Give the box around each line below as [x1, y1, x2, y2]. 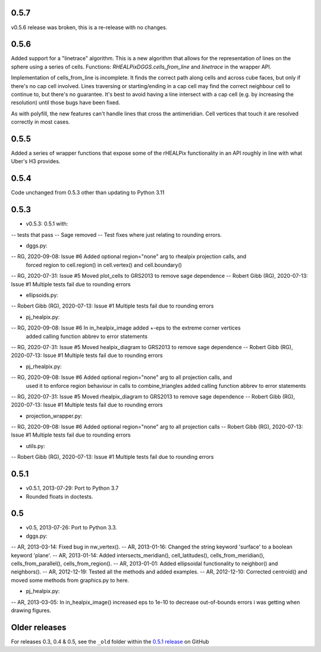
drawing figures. [11, 607, 52, 614]
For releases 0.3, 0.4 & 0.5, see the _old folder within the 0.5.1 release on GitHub [11, 638, 209, 645]
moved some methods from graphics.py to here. [11, 576, 130, 584]
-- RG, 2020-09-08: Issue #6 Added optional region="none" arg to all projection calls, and [11, 374, 232, 381]
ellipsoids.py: [26, 291, 59, 299]
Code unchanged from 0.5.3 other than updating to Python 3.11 [11, 189, 165, 196]
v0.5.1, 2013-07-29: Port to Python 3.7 [26, 485, 119, 492]
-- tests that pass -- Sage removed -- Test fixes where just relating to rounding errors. [11, 231, 222, 238]
